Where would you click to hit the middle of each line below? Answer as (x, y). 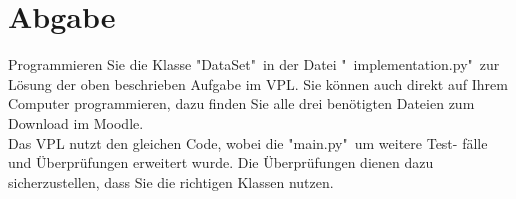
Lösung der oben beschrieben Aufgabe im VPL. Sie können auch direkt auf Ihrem (258, 83)
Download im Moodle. (76, 122)
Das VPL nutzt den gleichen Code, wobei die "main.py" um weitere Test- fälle (248, 142)
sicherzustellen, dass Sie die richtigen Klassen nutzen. (171, 181)
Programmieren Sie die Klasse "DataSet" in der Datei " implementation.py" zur (254, 64)
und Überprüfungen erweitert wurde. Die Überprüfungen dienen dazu (221, 162)
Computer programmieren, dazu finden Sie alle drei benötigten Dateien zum (241, 103)
